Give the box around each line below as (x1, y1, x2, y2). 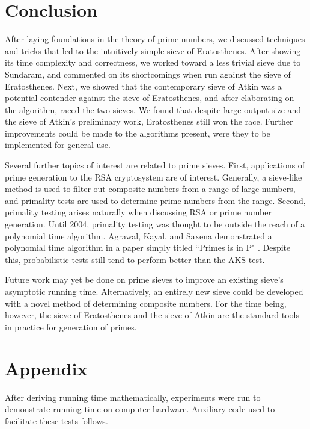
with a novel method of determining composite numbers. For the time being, (5, 297, 287, 309)
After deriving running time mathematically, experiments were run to (5, 390, 261, 403)
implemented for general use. (5, 138, 111, 151)
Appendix (5, 356, 88, 380)
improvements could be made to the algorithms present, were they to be (5, 126, 270, 139)
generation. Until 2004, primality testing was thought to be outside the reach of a (5, 218, 305, 230)
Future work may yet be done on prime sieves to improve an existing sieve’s (5, 273, 284, 286)
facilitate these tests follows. (5, 414, 108, 427)
